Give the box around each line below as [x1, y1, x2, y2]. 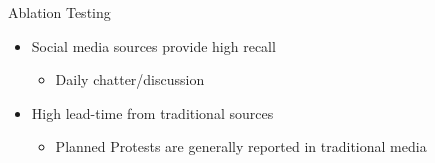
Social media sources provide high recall [31, 35, 276, 56]
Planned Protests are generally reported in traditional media [55, 136, 427, 157]
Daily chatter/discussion [55, 69, 205, 90]
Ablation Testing [8, 2, 111, 22]
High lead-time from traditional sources [31, 102, 274, 123]
